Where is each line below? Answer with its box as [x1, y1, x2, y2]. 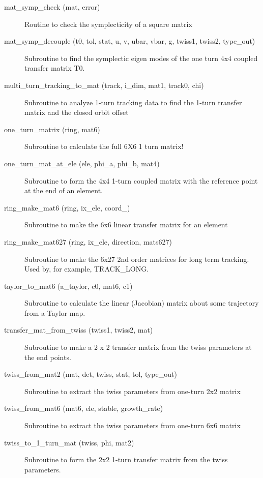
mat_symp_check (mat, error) [4, 2, 100, 12]
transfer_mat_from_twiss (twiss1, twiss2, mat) [4, 324, 153, 335]
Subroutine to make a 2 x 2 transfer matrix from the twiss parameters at [24, 342, 252, 352]
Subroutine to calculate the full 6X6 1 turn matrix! [24, 141, 184, 152]
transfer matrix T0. [24, 63, 85, 73]
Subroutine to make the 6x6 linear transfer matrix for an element [24, 219, 228, 230]
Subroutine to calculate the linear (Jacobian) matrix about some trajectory [24, 297, 259, 308]
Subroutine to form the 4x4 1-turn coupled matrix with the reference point [24, 175, 258, 186]
